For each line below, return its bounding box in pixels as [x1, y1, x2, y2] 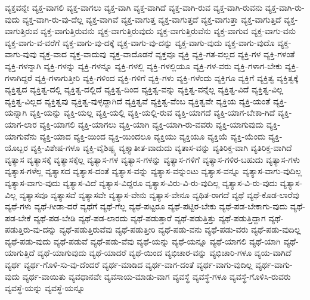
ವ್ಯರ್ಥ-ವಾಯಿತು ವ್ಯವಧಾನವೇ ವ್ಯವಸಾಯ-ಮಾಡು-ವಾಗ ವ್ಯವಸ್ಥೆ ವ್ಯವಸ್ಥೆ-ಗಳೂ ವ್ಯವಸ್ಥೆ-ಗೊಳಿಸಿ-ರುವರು [22, 270, 291, 282]
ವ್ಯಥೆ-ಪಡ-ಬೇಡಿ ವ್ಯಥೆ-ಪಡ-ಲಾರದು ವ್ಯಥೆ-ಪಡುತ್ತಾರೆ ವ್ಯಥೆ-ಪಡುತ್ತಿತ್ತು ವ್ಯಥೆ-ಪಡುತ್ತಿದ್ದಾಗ [33, 211, 266, 224]
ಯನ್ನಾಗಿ [5, 106, 27, 119]
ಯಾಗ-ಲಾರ [5, 117, 37, 130]
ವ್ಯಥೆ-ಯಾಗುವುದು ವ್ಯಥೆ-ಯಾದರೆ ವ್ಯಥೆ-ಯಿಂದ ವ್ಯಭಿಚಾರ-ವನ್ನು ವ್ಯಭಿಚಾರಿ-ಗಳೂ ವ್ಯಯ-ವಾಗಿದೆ [37, 246, 292, 259]
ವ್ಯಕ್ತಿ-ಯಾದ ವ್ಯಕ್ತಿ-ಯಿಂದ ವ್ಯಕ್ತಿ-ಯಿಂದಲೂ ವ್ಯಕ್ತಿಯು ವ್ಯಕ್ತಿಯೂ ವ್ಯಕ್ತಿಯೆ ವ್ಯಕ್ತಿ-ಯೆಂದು [39, 129, 266, 142]
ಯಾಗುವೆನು [5, 129, 37, 142]
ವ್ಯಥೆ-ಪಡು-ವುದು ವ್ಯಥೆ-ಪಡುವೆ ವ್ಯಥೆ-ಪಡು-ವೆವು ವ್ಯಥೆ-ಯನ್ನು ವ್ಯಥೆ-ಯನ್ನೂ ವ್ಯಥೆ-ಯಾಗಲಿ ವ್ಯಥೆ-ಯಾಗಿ [5, 234, 281, 247]
